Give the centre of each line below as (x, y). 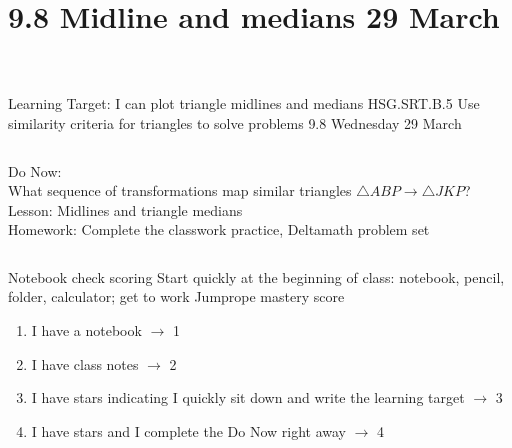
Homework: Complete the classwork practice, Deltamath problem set (219, 229)
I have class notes (85, 363)
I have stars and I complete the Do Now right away (188, 430)
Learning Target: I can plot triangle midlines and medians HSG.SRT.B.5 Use (244, 103)
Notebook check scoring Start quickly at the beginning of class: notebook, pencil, (256, 276)
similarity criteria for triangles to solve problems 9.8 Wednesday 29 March (235, 122)
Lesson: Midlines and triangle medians (125, 209)
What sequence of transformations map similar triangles (180, 190)
